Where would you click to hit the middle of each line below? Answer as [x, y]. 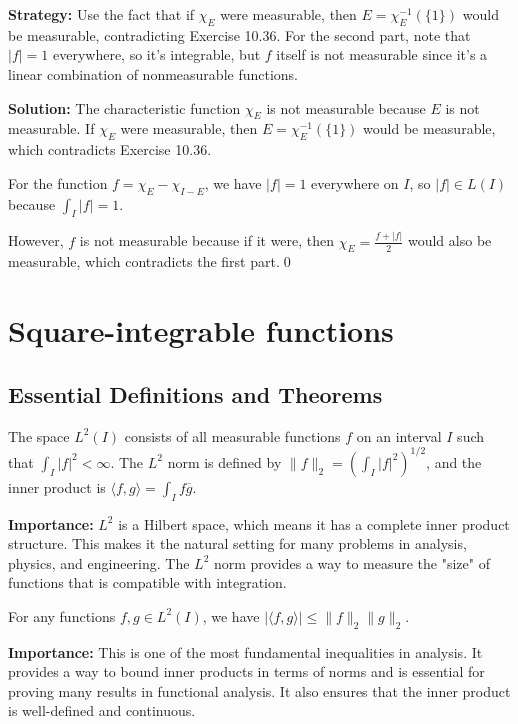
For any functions [62, 615]
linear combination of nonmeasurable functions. [153, 73]
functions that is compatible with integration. [147, 582]
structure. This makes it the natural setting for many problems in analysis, [237, 543]
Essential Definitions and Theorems [195, 393]
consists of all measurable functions [232, 435]
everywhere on [355, 182]
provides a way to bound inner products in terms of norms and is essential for [246, 671]
